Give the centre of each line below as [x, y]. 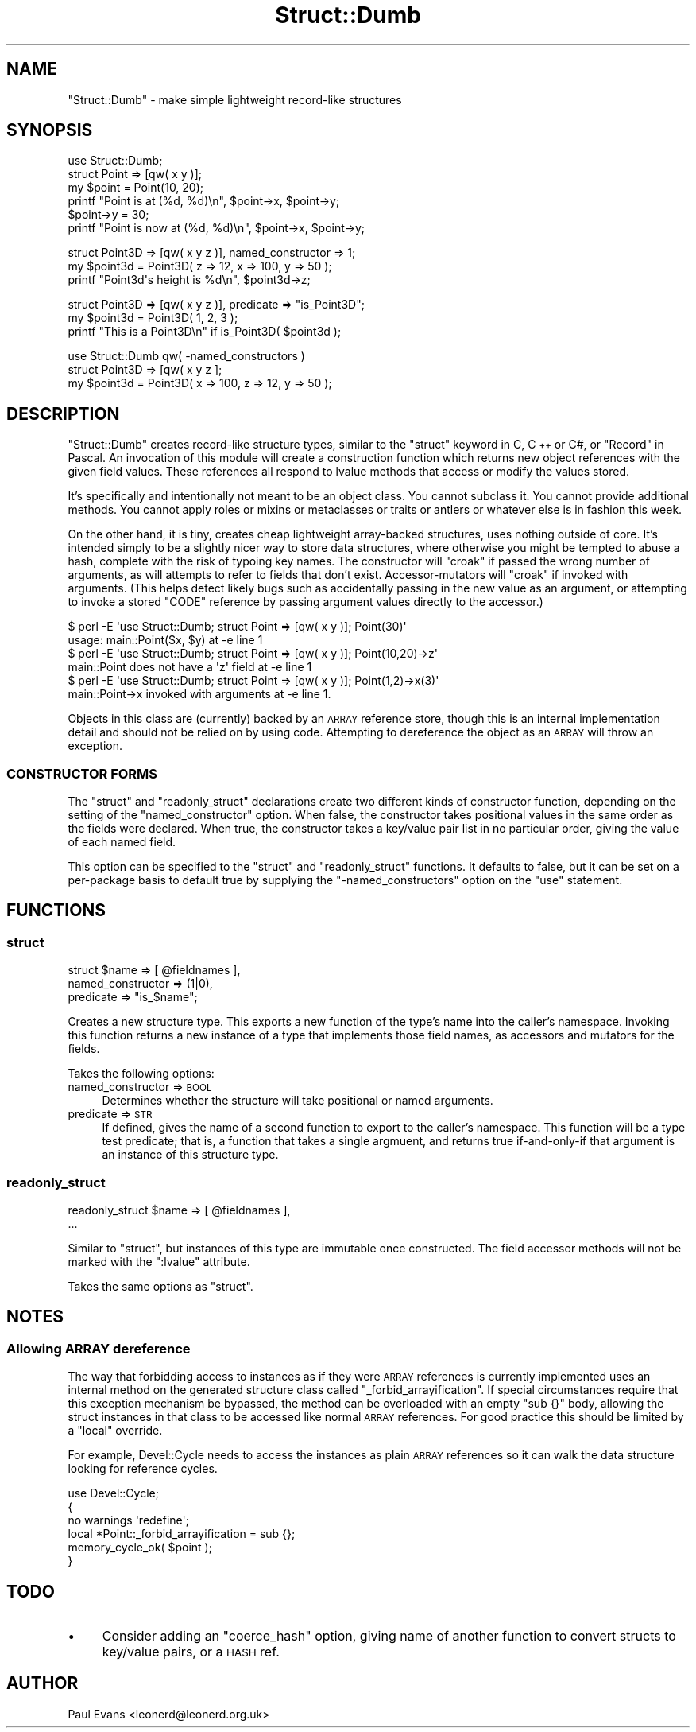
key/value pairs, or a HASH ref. [191, 1652]
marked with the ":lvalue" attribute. [159, 1262]
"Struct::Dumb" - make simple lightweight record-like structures [235, 99]
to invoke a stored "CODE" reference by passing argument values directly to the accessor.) [305, 602]
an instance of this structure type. [190, 1155]
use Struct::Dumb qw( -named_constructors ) [186, 356]
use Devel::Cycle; [113, 1493]
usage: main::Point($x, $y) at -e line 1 [165, 640]
